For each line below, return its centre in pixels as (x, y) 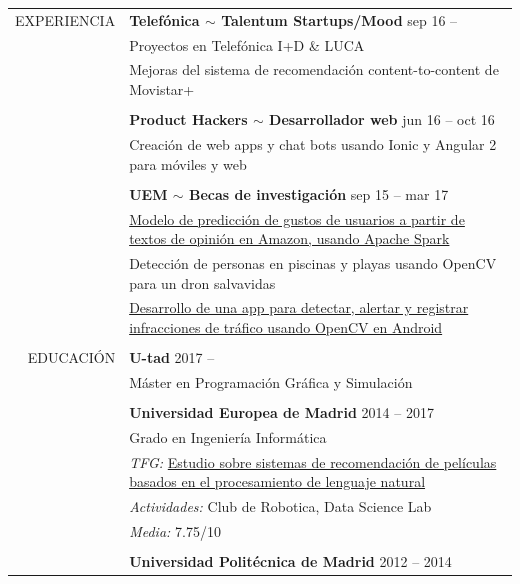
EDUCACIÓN (71, 357)
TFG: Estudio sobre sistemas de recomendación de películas (313, 461)
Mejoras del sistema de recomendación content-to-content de (314, 69)
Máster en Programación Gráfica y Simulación (271, 381)
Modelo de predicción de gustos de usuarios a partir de (297, 218)
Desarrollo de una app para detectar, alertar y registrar (299, 307)
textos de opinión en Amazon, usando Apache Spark (289, 238)
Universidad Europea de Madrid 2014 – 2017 (281, 412)
